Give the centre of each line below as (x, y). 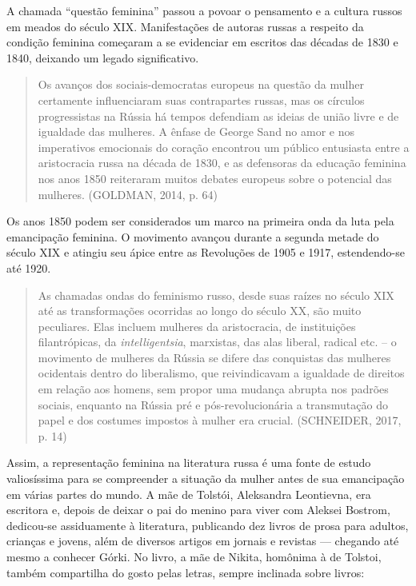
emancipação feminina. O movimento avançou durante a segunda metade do (193, 236)
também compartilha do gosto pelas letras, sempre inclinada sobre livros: (186, 572)
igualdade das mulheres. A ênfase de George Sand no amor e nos (196, 132)
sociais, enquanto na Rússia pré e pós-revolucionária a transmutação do (213, 404)
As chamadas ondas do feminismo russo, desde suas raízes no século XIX (216, 295)
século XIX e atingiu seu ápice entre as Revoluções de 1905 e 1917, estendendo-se (206, 252)
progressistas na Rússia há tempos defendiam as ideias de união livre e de (218, 116)
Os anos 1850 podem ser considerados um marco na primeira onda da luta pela (200, 221)
